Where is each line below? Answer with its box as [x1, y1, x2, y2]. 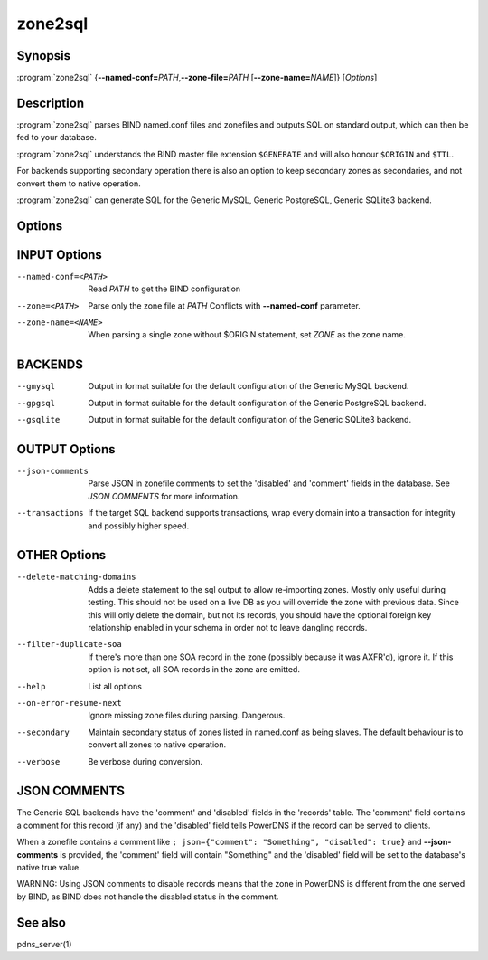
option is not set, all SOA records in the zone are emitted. [88, 664, 300, 675]
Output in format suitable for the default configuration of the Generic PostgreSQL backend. [88, 397, 427, 408]
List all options [88, 680, 142, 691]
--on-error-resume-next [16, 698, 122, 708]
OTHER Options [16, 547, 107, 563]
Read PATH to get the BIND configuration [88, 283, 241, 294]
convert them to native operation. [16, 177, 141, 189]
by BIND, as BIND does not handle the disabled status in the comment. [16, 891, 279, 902]
